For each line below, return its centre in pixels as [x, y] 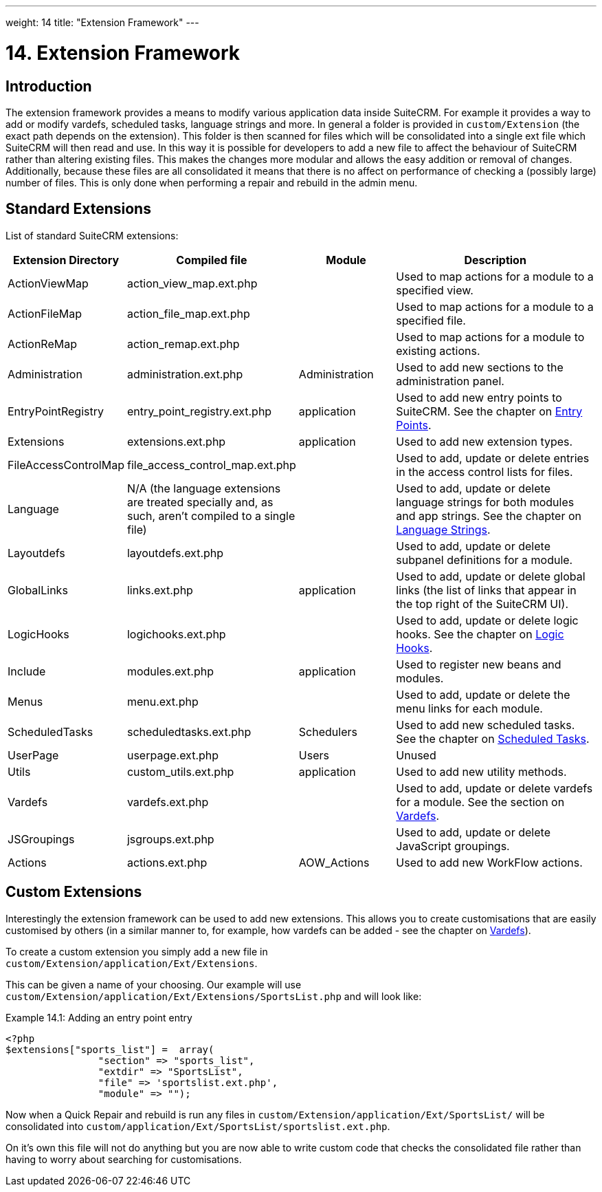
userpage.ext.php [173, 755]
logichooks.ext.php [176, 634]
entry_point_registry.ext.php [199, 411]
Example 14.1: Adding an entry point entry [99, 1017]
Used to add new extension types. [484, 441]
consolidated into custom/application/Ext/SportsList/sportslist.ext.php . [198, 1126]
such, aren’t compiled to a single [211, 516]
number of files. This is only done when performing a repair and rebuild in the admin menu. [212, 182]
